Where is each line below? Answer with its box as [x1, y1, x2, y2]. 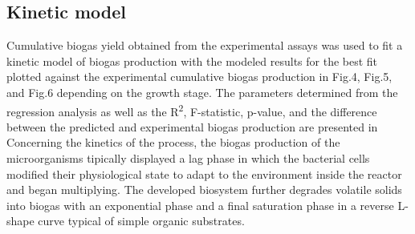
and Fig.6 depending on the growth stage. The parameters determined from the [6, 83, 398, 100]
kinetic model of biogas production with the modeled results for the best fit [6, 52, 378, 69]
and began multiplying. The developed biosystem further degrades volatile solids [6, 181, 402, 198]
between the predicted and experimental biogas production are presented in [6, 118, 378, 135]
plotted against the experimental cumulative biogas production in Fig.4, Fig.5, [6, 68, 393, 85]
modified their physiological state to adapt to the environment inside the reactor [6, 165, 402, 182]
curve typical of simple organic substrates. [38, 212, 245, 229]
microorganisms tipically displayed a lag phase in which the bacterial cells [6, 150, 370, 167]
